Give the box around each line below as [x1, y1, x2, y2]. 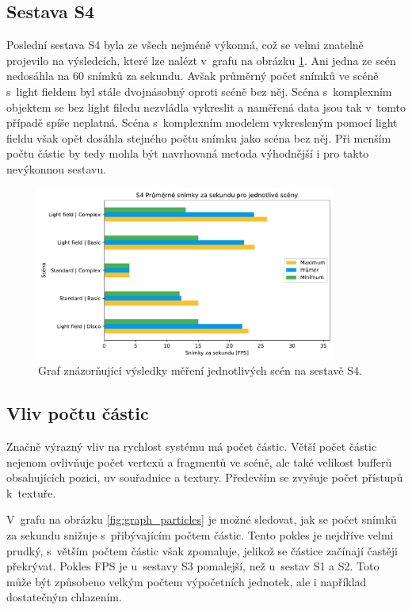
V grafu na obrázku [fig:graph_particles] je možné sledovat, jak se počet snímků [6, 511, 397, 528]
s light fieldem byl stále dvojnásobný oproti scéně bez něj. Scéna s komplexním [6, 82, 392, 99]
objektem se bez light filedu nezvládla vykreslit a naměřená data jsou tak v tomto [6, 98, 406, 115]
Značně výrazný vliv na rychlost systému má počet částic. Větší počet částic [6, 438, 377, 454]
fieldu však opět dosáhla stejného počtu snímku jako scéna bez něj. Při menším [6, 129, 391, 146]
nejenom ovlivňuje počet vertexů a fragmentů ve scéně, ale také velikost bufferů [6, 453, 392, 470]
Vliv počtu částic [6, 401, 149, 425]
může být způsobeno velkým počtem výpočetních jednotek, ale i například [6, 573, 367, 589]
